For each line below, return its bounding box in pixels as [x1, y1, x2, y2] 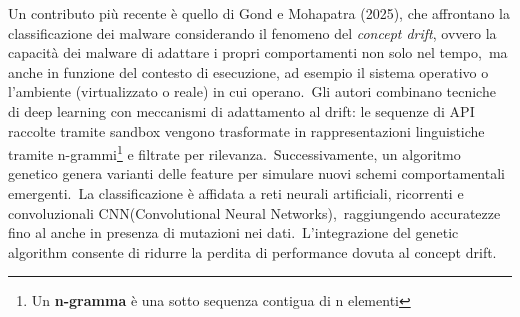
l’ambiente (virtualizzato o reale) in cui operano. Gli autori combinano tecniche [8, 81, 496, 102]
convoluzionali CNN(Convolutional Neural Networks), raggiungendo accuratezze [8, 202, 501, 223]
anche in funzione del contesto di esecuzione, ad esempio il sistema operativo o [8, 61, 489, 82]
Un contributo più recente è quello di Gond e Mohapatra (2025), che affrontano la [8, 3, 510, 23]
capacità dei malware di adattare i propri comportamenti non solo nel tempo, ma [8, 42, 508, 63]
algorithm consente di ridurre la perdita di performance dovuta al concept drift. [8, 241, 497, 262]
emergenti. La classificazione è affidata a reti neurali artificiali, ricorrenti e [8, 183, 464, 203]
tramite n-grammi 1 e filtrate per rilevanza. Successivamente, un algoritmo [8, 141, 461, 164]
